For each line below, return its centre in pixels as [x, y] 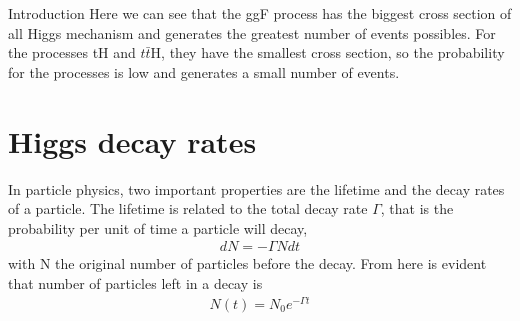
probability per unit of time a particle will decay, [158, 227]
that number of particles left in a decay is [135, 282]
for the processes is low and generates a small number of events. [204, 71]
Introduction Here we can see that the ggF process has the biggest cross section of [260, 13]
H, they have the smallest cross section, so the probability [327, 52]
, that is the [417, 208]
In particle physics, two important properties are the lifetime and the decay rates [256, 188]
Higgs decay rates [132, 140]
